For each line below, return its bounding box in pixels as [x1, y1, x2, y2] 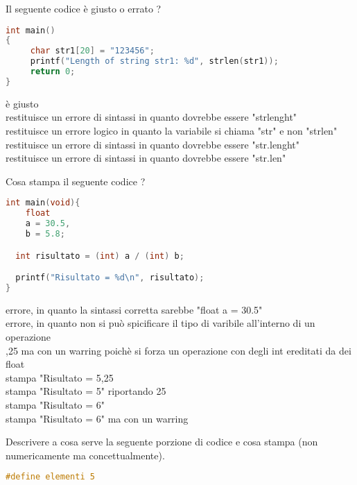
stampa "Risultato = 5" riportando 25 [6, 384, 166, 398]
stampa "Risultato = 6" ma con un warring [6, 411, 189, 425]
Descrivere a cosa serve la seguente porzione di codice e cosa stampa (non [6, 434, 318, 449]
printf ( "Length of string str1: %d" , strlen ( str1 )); [30, 56, 279, 67]
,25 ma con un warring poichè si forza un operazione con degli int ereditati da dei [6, 343, 351, 357]
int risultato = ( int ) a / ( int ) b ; [15, 250, 184, 261]
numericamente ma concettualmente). [6, 448, 165, 462]
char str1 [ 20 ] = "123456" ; [30, 46, 155, 56]
